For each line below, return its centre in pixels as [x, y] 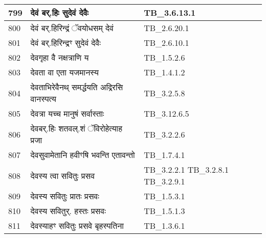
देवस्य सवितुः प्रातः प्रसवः [65, 196]
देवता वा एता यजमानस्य [64, 72]
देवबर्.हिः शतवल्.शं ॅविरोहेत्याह [76, 128]
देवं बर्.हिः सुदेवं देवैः [59, 12]
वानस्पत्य [43, 99]
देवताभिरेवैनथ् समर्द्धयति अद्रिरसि [77, 87]
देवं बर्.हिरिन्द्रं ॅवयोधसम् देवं [72, 28]
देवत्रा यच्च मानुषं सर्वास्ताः [67, 113]
